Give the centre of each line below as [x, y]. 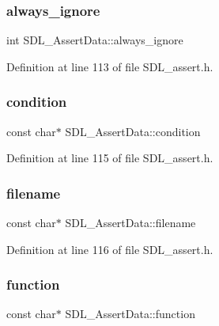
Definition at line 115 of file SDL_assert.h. [110, 158]
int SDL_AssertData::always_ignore [95, 40]
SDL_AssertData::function [130, 314]
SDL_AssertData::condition [133, 131]
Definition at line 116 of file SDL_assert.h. [110, 249]
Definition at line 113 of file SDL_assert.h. [110, 66]
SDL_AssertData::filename [130, 223]
